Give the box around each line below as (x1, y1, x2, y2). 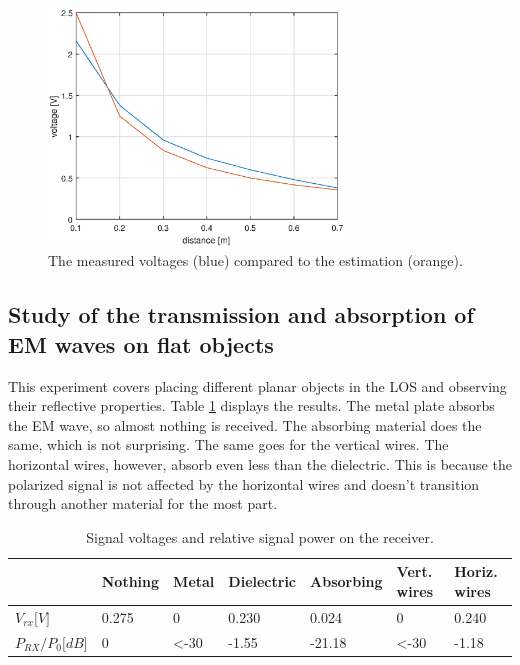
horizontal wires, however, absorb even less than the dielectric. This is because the (8, 453, 512, 474)
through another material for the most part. (8, 493, 278, 514)
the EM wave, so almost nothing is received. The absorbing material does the (8, 414, 482, 435)
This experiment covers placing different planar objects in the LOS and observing (8, 375, 507, 396)
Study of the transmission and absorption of (8, 299, 474, 330)
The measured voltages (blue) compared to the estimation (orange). (48, 250, 463, 271)
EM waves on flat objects (8, 328, 274, 359)
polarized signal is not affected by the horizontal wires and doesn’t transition (8, 473, 480, 494)
